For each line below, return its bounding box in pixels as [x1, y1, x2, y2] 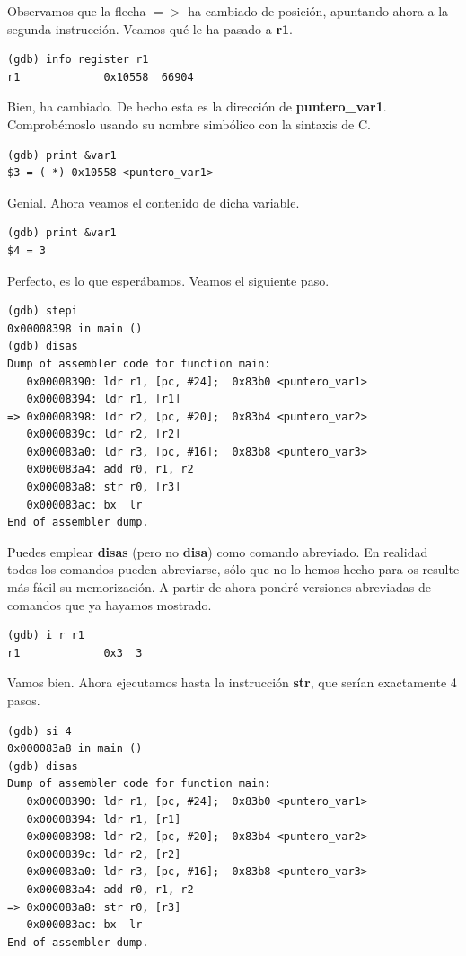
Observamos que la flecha [7, 2, 146, 20]
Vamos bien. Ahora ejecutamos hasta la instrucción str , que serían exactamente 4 [7, 673, 457, 692]
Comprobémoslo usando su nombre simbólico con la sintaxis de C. [7, 114, 371, 133]
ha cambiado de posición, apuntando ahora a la [188, 2, 449, 20]
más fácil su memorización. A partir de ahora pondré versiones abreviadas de [7, 578, 431, 597]
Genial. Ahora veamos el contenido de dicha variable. [7, 192, 300, 211]
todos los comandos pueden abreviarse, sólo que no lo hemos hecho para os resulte [7, 560, 460, 579]
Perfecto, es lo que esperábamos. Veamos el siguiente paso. [7, 270, 330, 289]
